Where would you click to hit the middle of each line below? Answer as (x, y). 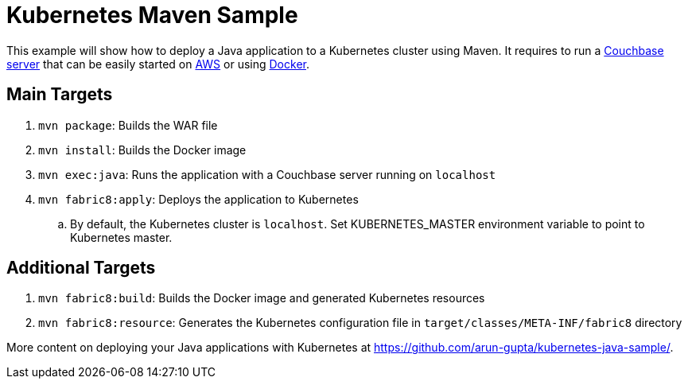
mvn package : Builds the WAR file (128, 125)
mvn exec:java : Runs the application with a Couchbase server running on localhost (267, 174)
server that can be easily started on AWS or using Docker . (158, 64)
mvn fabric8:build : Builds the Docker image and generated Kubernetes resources (262, 298)
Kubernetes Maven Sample (152, 15)
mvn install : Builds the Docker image (142, 150)
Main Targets (60, 95)
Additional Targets (81, 268)
